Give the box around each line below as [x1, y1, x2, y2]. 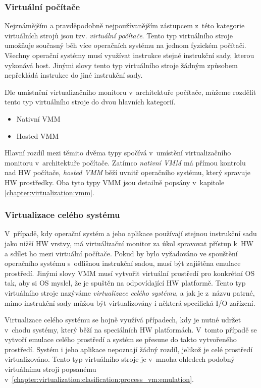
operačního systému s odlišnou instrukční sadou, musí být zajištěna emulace [5, 258, 241, 268]
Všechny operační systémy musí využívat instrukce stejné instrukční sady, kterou [5, 50, 254, 60]
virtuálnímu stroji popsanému [5, 364, 96, 374]
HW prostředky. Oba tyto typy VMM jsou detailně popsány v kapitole [5, 177, 225, 187]
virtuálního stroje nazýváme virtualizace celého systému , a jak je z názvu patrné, [5, 287, 255, 298]
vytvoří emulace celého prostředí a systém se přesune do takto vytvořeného [5, 334, 237, 345]
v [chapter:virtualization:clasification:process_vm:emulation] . [5, 373, 194, 384]
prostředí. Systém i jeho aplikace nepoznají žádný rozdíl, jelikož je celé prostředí [5, 344, 253, 354]
